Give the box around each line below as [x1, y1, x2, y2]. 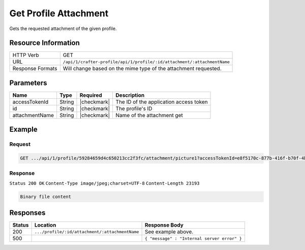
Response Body [144, 221, 184, 229]
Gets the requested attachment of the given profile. [9, 25, 117, 32]
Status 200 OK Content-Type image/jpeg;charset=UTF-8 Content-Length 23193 [9, 180, 200, 186]
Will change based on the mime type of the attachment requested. [63, 65, 222, 72]
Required [79, 92, 102, 99]
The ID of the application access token [115, 98, 208, 105]
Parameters [9, 78, 47, 87]
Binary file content [20, 193, 71, 200]
